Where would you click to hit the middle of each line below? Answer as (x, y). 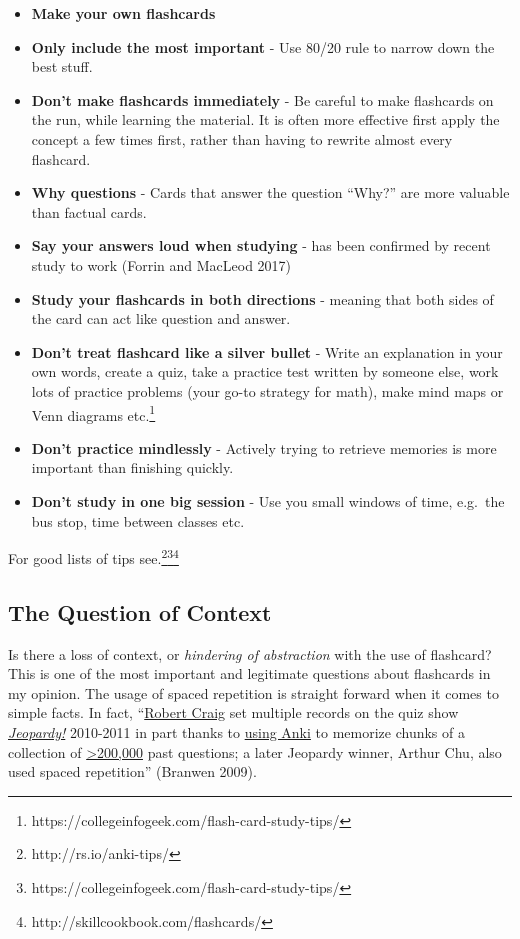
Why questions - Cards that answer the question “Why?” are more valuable (270, 192)
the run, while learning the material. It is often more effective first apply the (265, 119)
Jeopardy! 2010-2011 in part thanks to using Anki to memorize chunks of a (236, 731)
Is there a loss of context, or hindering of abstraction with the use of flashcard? (250, 653)
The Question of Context (140, 611)
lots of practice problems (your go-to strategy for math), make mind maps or (267, 390)
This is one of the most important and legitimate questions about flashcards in (249, 673)
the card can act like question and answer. (161, 318)
